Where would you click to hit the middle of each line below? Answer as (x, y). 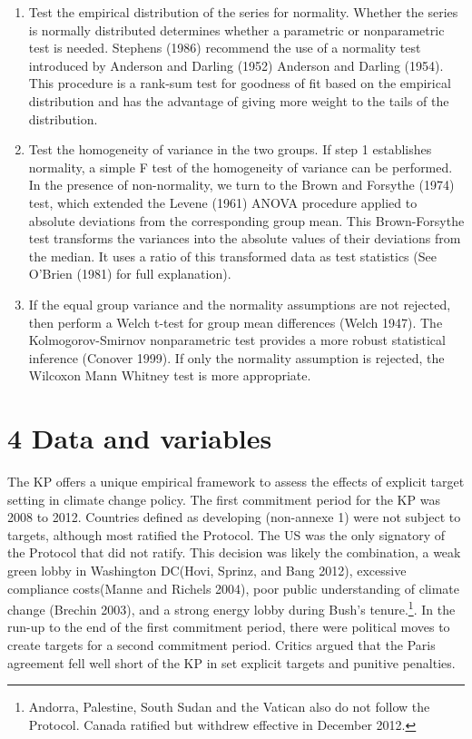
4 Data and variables (140, 438)
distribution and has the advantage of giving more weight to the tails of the (239, 100)
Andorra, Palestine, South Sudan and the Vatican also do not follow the (229, 707)
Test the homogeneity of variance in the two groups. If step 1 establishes (230, 149)
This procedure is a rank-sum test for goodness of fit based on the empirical (240, 83)
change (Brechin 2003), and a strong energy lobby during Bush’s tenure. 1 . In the (231, 608)
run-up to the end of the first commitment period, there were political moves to (229, 627)
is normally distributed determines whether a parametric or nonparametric (236, 30)
